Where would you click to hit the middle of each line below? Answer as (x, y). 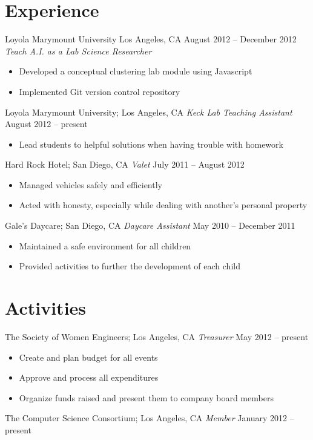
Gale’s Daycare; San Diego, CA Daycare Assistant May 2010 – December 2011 (150, 225)
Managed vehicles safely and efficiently (91, 184)
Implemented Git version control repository (100, 91)
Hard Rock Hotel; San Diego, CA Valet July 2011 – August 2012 (125, 164)
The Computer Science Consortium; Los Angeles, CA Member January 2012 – (150, 418)
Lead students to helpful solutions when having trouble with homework (151, 144)
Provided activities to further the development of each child (130, 266)
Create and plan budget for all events (88, 357)
